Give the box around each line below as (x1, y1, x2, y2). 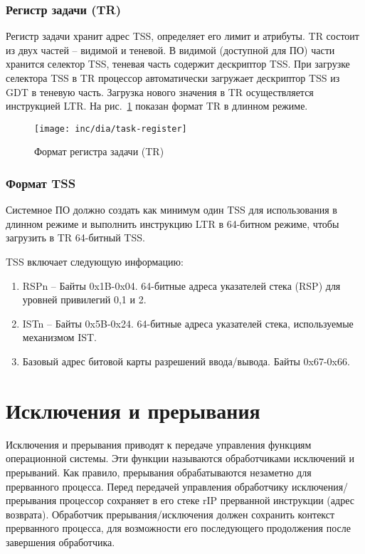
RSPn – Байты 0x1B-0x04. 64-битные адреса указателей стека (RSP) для (22, 278, 341, 293)
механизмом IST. (22, 330, 97, 345)
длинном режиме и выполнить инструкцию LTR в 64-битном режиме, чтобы (6, 216, 339, 231)
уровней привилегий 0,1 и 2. (22, 292, 147, 307)
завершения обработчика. (6, 534, 115, 549)
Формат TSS (6, 174, 76, 192)
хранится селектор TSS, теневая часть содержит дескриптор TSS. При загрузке (6, 56, 350, 71)
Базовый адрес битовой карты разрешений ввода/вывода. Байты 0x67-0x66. (22, 354, 350, 368)
